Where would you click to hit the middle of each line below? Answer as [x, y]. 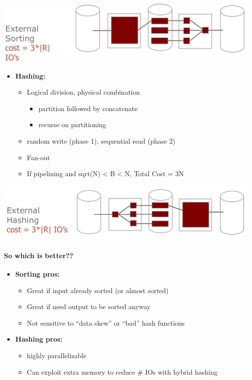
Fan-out [39, 157]
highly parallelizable [57, 355]
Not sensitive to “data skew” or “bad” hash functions [106, 322]
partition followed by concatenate [88, 108]
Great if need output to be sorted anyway [89, 306]
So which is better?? [39, 255]
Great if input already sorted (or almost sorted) [98, 290]
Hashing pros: [39, 339]
